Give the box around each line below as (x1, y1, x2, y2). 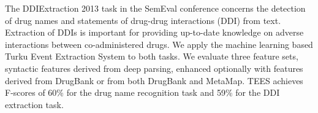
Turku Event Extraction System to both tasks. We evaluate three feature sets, (5, 50, 298, 63)
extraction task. (5, 98, 64, 111)
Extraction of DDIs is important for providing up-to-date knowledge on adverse (5, 26, 304, 39)
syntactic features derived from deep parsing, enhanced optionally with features (5, 61, 303, 74)
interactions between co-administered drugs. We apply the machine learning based (5, 37, 313, 50)
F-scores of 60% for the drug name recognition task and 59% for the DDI (5, 86, 280, 99)
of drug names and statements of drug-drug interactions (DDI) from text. (5, 14, 281, 26)
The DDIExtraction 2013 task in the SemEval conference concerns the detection (5, 2, 306, 14)
